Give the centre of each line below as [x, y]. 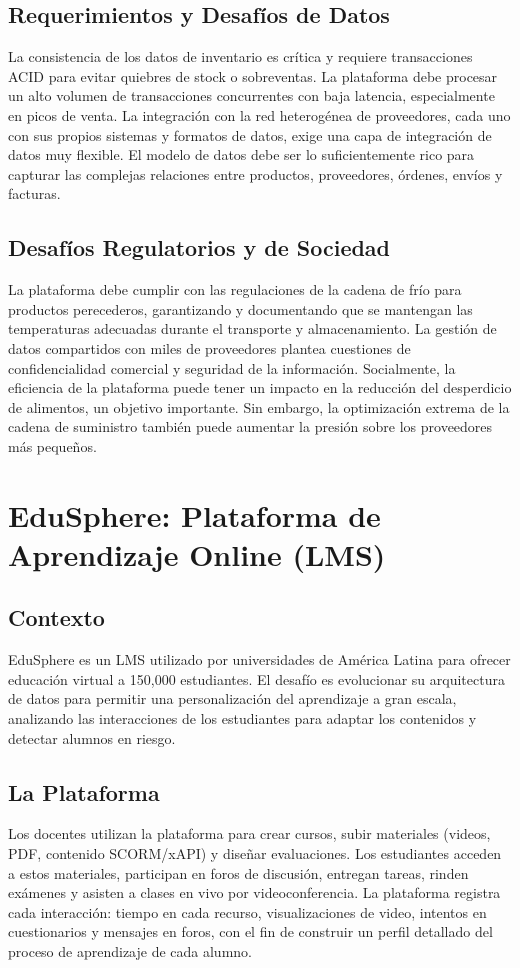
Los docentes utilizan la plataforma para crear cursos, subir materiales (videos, [249, 833]
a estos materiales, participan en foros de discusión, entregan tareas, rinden [238, 872]
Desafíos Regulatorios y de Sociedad [199, 247]
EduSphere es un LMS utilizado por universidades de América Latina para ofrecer [259, 659]
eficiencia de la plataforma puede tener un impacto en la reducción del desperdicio [260, 387]
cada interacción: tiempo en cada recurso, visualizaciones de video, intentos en [247, 911]
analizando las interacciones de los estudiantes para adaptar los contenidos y [242, 718]
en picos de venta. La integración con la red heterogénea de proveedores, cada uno [259, 114]
